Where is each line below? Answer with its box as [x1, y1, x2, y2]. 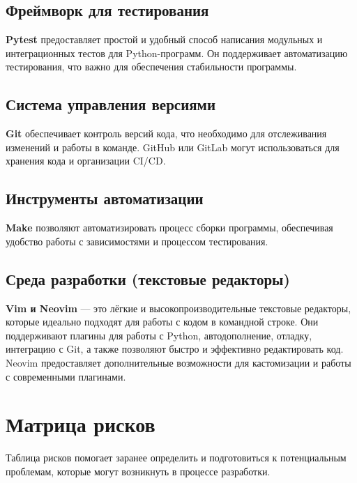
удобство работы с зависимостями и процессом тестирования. [6, 233, 268, 248]
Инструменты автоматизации [6, 187, 204, 209]
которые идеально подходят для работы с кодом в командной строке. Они [6, 314, 319, 329]
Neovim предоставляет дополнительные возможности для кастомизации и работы [6, 355, 351, 369]
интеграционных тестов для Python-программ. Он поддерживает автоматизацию [6, 45, 348, 60]
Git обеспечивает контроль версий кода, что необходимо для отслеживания [6, 126, 327, 141]
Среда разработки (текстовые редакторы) [6, 268, 290, 289]
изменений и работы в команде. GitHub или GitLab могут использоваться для [6, 139, 340, 154]
